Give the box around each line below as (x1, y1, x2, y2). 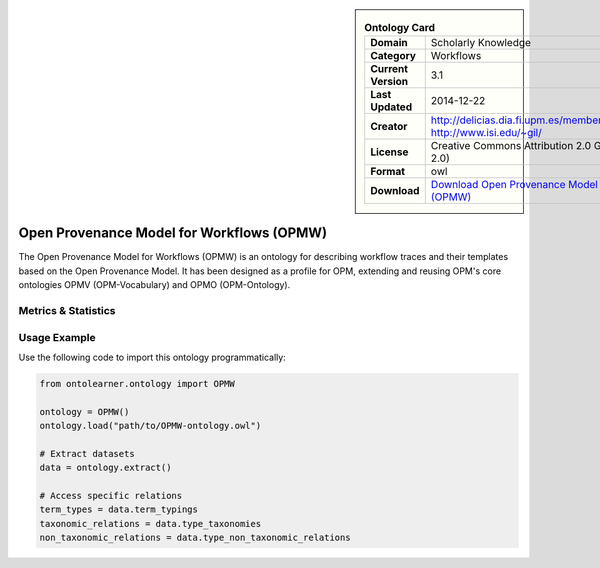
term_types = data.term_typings (39, 504, 199, 515)
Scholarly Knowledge (430, 36, 532, 50)
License (370, 145, 409, 159)
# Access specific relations (39, 490, 183, 502)
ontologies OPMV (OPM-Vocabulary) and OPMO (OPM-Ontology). (18, 279, 291, 291)
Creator (370, 120, 408, 134)
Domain (370, 36, 409, 50)
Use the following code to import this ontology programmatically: (18, 351, 287, 363)
